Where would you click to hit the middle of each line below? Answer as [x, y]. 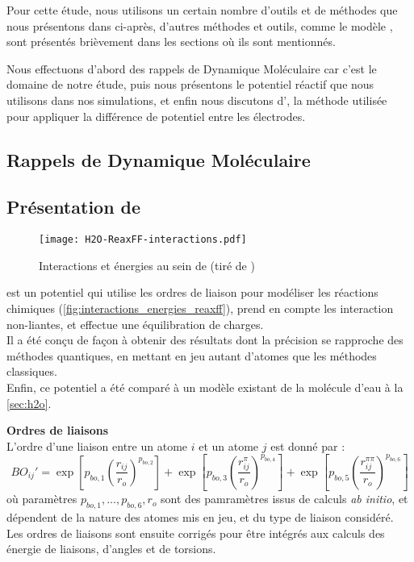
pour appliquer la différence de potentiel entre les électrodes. [156, 116]
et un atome [229, 445]
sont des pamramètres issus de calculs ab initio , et [284, 499]
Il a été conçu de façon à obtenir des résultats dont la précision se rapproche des [205, 340]
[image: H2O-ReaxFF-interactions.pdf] [143, 240]
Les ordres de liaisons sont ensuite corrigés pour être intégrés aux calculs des [196, 533]
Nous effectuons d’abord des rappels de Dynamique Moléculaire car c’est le [192, 68]
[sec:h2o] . [29, 403]
